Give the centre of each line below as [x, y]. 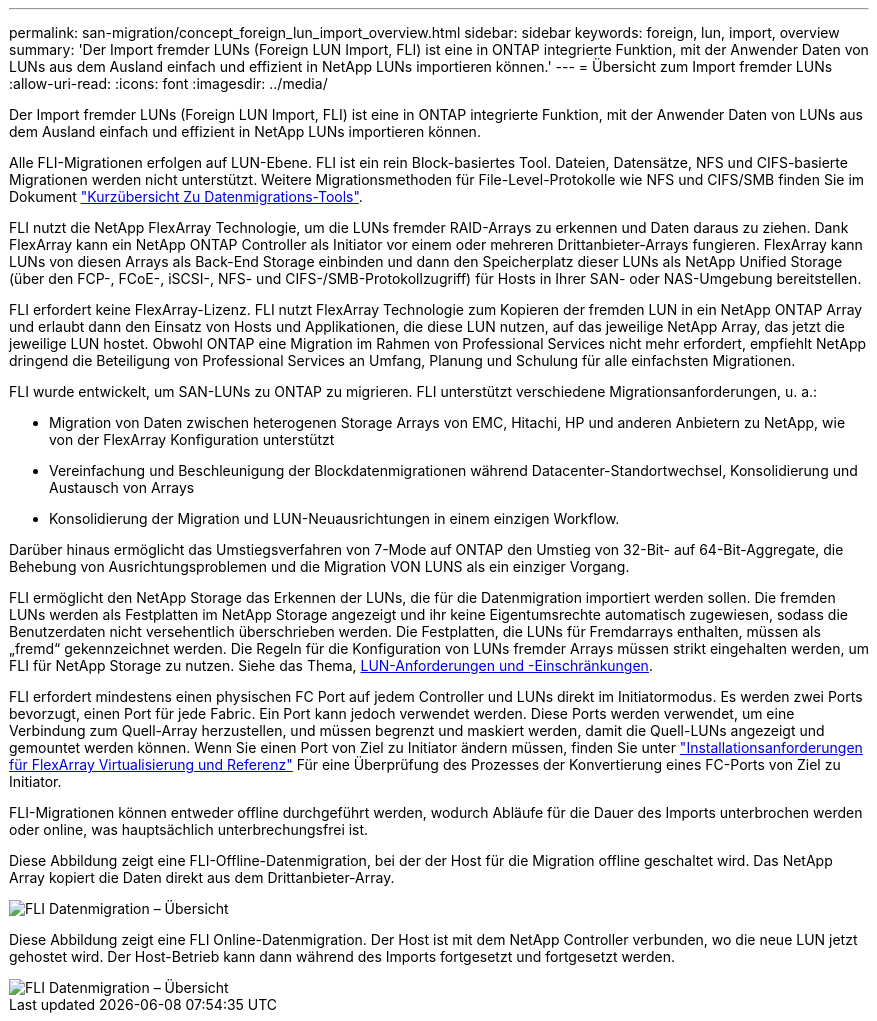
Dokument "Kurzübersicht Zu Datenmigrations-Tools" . [186, 196]
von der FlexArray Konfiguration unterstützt [192, 439]
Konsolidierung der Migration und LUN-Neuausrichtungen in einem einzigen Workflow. [334, 518]
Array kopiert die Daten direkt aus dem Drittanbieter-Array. [202, 877]
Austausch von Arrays [122, 487]
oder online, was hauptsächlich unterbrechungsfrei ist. [189, 829]
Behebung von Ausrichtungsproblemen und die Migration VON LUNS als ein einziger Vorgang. [319, 566]
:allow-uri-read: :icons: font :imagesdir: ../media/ [168, 83]
